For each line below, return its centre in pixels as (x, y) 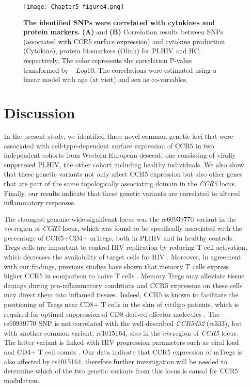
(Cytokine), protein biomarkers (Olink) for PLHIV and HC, (112, 51)
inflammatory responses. (40, 202)
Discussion (39, 113)
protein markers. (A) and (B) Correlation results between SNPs (123, 32)
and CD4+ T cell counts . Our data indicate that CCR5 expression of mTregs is (123, 352)
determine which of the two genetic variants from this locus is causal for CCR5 (121, 371)
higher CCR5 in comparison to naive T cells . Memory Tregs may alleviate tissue (124, 276)
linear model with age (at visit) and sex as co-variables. (106, 79)
